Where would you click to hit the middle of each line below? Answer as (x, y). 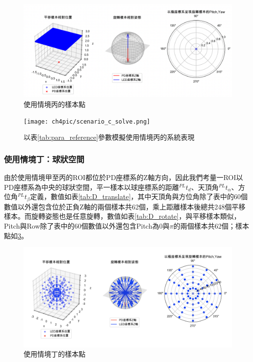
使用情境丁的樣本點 (55, 354)
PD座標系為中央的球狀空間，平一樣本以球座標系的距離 (92, 187)
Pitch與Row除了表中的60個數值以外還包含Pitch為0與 (87, 225)
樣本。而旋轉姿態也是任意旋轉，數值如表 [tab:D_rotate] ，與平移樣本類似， (122, 216)
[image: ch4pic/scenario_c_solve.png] (87, 121)
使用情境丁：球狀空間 (44, 159)
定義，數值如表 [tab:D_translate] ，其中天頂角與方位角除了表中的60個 (139, 196)
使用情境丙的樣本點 (55, 104)
